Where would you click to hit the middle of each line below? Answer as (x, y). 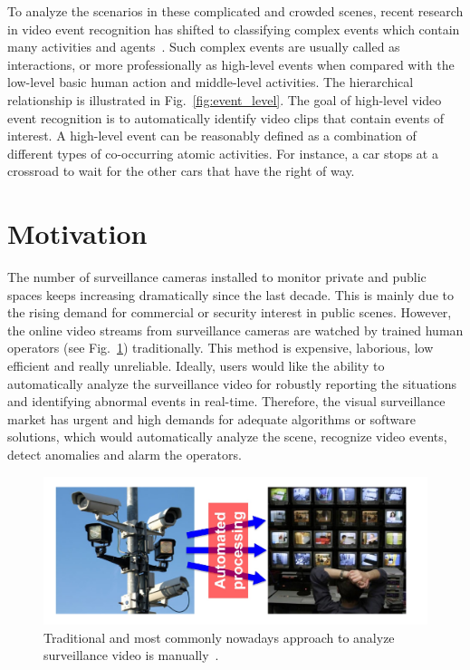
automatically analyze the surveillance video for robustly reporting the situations (232, 383)
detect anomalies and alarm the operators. (125, 454)
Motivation (77, 233)
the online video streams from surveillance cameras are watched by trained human (235, 330)
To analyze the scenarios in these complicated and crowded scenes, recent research (235, 11)
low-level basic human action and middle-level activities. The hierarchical (211, 82)
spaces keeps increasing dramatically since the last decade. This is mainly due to (230, 294)
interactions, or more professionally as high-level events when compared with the (231, 64)
